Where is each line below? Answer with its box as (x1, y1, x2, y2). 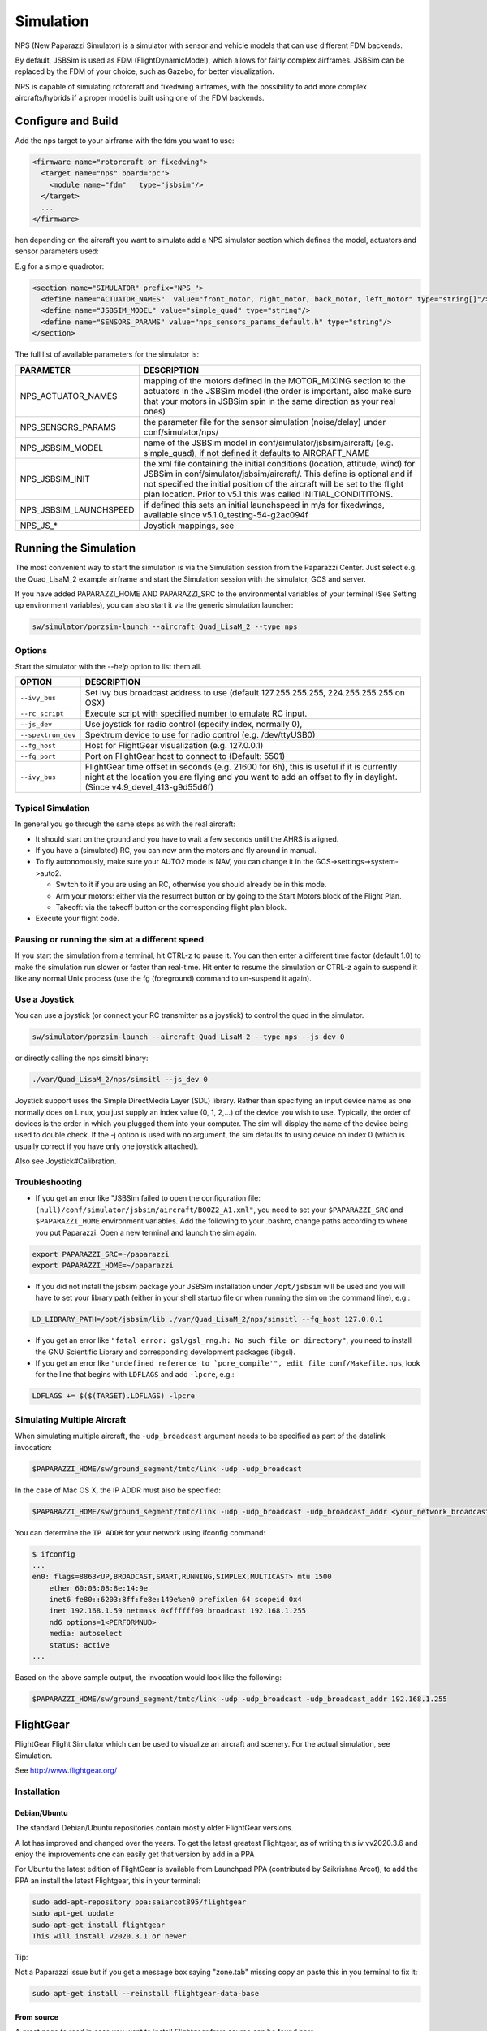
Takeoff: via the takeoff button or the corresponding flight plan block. (55, 902, 287, 912)
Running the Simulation (15, 541, 136, 556)
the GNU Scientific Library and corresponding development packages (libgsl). (35, 1347, 295, 1357)
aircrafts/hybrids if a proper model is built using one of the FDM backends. (15, 93, 265, 103)
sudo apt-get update (32, 1909, 114, 1918)
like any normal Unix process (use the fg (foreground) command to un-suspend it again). (15, 973, 312, 983)
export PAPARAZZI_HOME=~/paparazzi (32, 1260, 174, 1270)
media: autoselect (49, 1629, 123, 1639)
